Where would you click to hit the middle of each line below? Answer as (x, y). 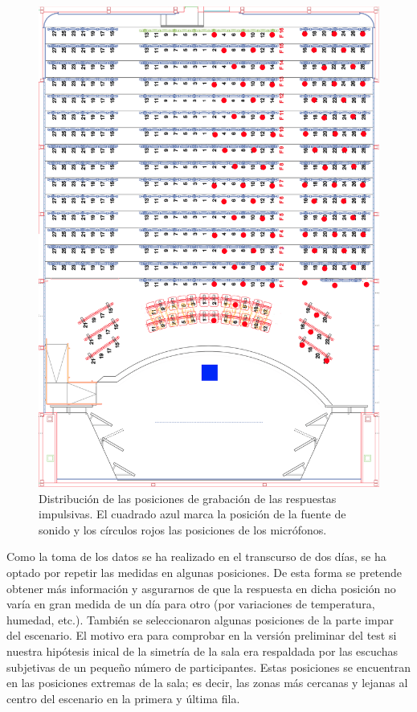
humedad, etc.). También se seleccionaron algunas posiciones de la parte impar (200, 619)
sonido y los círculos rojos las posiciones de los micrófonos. (183, 529)
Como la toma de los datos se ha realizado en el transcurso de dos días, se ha (196, 557)
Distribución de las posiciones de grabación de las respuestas (188, 498)
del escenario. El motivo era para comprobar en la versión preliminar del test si (202, 635)
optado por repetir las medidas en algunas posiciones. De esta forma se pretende (204, 572)
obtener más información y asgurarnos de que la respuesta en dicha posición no (201, 588)
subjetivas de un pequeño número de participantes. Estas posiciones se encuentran (208, 667)
